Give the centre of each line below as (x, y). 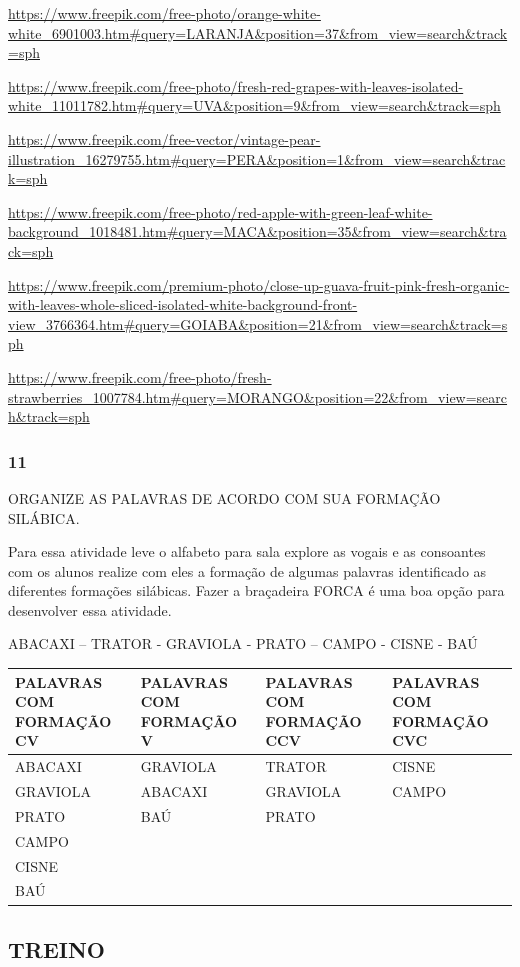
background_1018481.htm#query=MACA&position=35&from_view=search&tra (257, 231)
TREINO (56, 948)
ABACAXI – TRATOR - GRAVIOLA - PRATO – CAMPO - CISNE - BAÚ (243, 643)
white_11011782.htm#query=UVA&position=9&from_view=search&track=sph (254, 105)
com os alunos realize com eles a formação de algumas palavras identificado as (247, 570)
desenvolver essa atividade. (90, 609)
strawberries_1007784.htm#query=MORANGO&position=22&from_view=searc (258, 396)
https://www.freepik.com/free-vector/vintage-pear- (164, 138)
